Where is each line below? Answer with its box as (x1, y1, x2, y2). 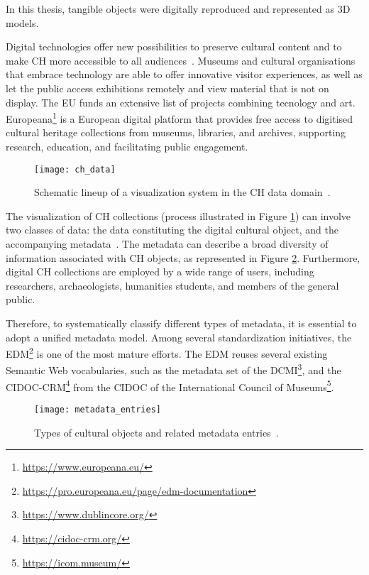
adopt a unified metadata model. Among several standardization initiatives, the (6, 329, 352, 344)
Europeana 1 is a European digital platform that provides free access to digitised (6, 109, 353, 126)
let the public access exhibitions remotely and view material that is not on (6, 80, 329, 95)
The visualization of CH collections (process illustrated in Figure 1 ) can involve (6, 208, 351, 223)
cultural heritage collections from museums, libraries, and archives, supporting (6, 125, 346, 140)
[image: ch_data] (34, 164, 116, 175)
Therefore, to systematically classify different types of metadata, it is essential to (6, 316, 357, 330)
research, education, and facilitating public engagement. (6, 139, 248, 153)
